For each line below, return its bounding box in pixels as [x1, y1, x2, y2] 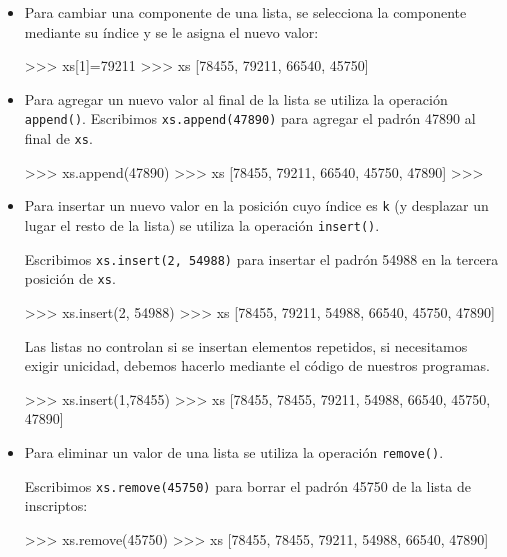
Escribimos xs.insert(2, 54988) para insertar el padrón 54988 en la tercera [24, 248, 499, 269]
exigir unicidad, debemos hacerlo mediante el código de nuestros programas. [24, 355, 491, 376]
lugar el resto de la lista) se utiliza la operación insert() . [24, 214, 380, 235]
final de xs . [24, 128, 93, 149]
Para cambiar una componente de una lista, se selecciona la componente [24, 2, 467, 22]
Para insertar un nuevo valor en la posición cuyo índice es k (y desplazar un [24, 195, 489, 216]
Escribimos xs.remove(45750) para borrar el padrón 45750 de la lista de [24, 475, 471, 496]
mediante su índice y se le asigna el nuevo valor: [24, 21, 319, 42]
